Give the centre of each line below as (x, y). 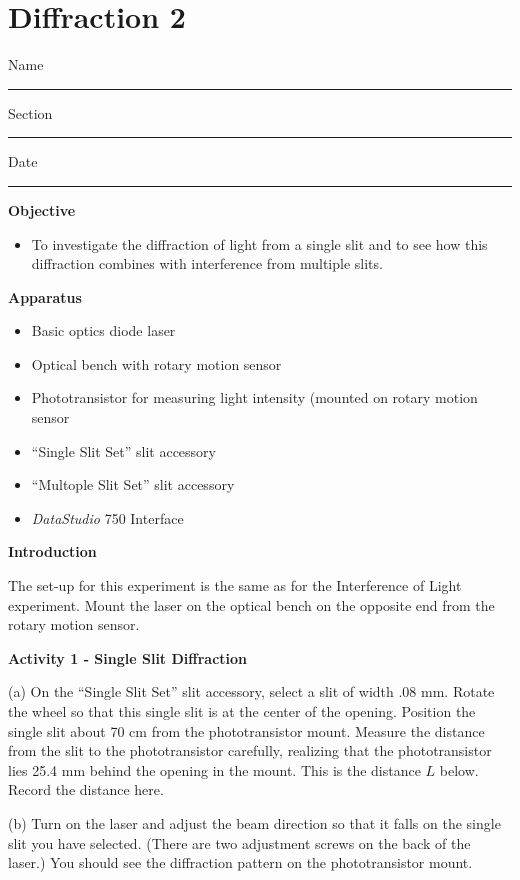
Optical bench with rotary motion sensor (156, 363)
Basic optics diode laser (103, 330)
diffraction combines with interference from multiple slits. (207, 263)
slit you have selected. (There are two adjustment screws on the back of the (239, 842)
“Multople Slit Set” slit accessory (133, 484)
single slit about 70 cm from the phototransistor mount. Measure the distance (246, 730)
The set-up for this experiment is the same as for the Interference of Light (235, 585)
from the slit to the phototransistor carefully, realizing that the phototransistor (250, 750)
